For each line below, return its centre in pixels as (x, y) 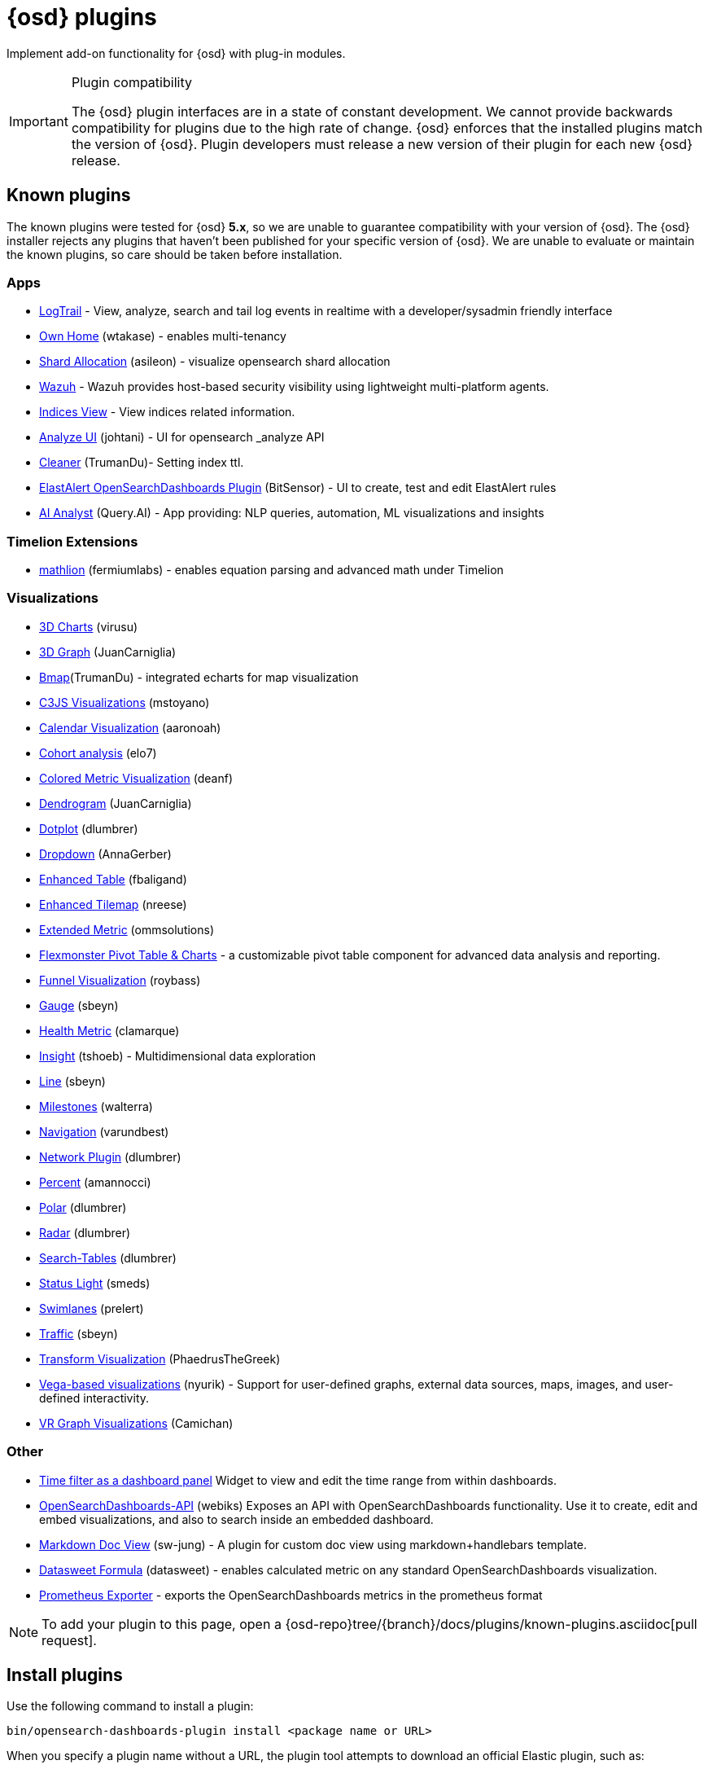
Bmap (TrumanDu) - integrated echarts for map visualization (199, 677)
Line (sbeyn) (72, 1081)
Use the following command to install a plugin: (130, 1706)
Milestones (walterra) (96, 1106)
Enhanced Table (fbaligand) (113, 879)
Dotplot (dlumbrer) (89, 828)
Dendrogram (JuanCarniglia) (116, 803)
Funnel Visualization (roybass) (120, 980)
